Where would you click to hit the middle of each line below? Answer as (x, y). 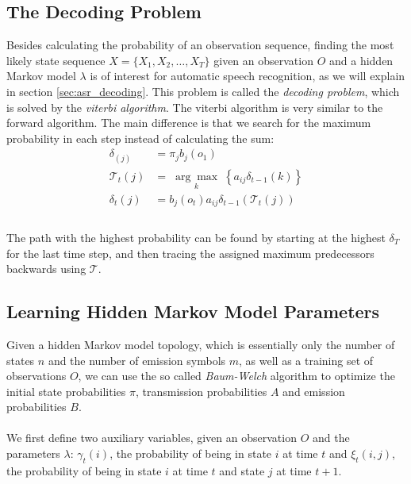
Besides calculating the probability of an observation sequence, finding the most (200, 45)
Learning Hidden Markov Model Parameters (193, 311)
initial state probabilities (66, 391)
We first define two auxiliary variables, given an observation (152, 438)
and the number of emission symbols (137, 360)
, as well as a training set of (306, 360)
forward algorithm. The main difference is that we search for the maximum (189, 123)
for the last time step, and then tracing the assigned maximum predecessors (190, 253)
